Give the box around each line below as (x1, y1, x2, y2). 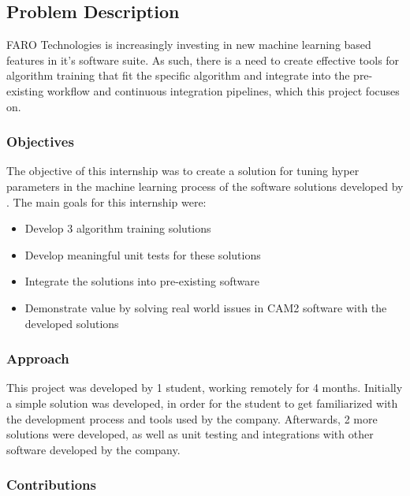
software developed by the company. (6, 441, 181, 457)
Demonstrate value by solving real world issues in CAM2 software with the (24, 299, 387, 315)
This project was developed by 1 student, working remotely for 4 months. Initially (6, 379, 403, 396)
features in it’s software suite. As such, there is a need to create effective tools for (6, 51, 400, 68)
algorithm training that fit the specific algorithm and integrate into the (6, 67, 350, 84)
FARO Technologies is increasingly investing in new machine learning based (6, 36, 371, 53)
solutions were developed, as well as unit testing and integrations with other (6, 426, 374, 442)
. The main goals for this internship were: (6, 193, 207, 210)
